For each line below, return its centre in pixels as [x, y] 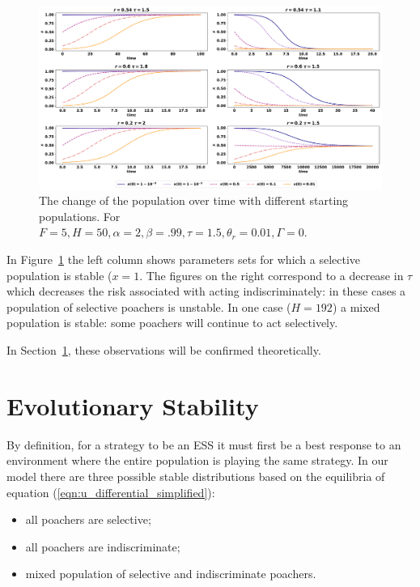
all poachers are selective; [88, 519]
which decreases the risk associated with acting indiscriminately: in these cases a [206, 291]
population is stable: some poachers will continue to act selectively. [172, 323]
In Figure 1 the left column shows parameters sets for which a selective [184, 259]
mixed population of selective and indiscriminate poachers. [171, 574]
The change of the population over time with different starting [194, 200]
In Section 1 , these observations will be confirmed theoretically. [164, 350]
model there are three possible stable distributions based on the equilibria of [196, 476]
